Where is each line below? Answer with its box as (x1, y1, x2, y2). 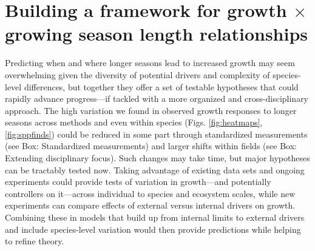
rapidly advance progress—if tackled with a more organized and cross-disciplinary (5, 92, 309, 105)
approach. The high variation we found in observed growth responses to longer (5, 104, 297, 116)
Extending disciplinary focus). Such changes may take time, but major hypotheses (5, 152, 310, 164)
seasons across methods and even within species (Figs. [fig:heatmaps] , (5, 116, 263, 129)
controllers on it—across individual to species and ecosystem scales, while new (5, 187, 296, 199)
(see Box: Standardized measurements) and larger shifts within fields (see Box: (5, 139, 297, 152)
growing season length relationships (5, 21, 308, 46)
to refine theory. (5, 235, 64, 247)
